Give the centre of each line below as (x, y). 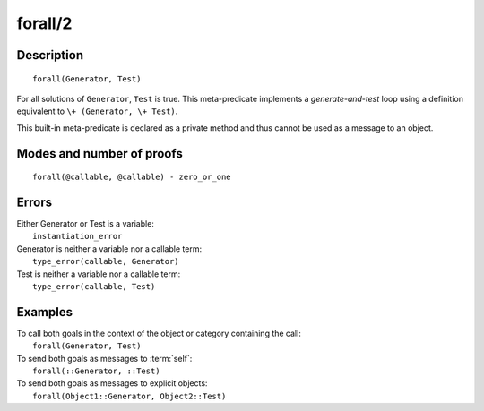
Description (50, 55)
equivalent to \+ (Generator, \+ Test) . (97, 111)
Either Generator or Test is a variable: (85, 224)
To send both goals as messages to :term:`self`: (104, 358)
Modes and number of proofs (99, 154)
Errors (35, 202)
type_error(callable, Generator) (106, 261)
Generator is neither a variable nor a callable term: (109, 248)
